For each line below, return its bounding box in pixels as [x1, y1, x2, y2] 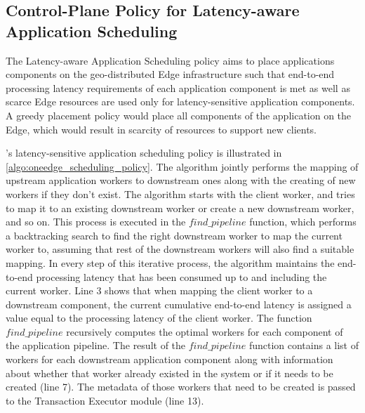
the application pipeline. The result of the [6, 338, 186, 353]
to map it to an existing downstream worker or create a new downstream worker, [6, 200, 354, 215]
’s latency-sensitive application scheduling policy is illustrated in [6, 145, 282, 160]
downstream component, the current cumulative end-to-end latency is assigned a [6, 296, 352, 311]
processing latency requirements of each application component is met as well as [6, 80, 350, 95]
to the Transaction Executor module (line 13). [6, 393, 204, 407]
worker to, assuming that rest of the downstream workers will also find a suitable [6, 242, 354, 256]
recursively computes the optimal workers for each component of [66, 324, 343, 339]
